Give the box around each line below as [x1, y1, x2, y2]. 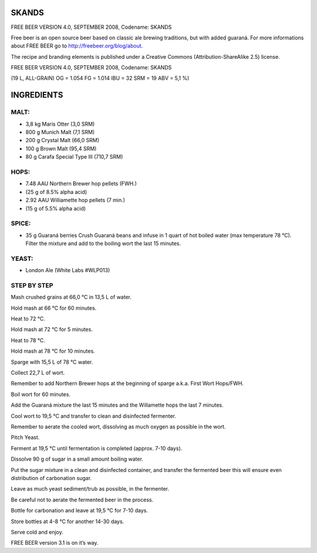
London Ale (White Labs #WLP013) [25, 267, 110, 274]
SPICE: [11, 219, 31, 227]
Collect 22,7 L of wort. [11, 369, 65, 376]
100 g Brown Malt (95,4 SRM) [25, 145, 97, 152]
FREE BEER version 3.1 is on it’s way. [11, 539, 99, 547]
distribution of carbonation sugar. [11, 474, 92, 481]
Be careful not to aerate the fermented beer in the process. [11, 496, 154, 503]
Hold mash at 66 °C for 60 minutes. [11, 304, 97, 311]
